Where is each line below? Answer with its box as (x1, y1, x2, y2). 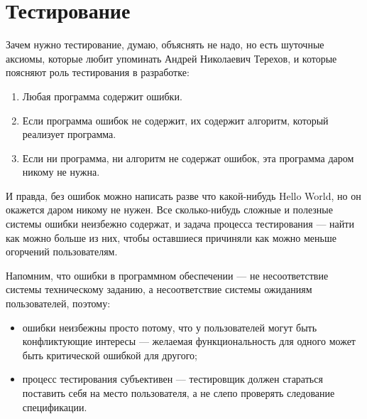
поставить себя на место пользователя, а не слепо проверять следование (22, 386, 335, 400)
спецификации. (22, 399, 87, 414)
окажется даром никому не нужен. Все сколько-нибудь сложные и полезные (6, 202, 333, 217)
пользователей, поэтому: (6, 296, 111, 311)
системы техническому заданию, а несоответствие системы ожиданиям (6, 282, 312, 297)
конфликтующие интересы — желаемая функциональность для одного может (22, 334, 356, 349)
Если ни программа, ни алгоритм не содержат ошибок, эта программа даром (22, 150, 354, 165)
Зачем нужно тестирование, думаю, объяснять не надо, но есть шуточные (6, 37, 324, 52)
